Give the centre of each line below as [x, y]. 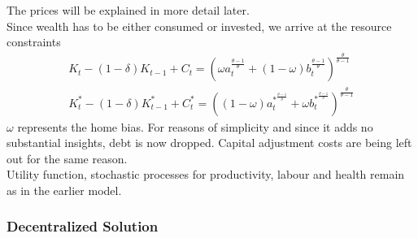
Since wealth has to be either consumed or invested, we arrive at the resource [199, 26]
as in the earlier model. [64, 190]
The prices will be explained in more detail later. [128, 10]
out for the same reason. [67, 158]
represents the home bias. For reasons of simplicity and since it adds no [195, 126]
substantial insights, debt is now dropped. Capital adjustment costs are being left [209, 143]
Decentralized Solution [83, 226]
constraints [34, 42]
